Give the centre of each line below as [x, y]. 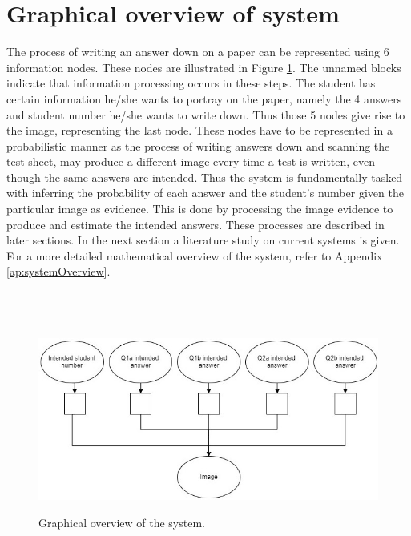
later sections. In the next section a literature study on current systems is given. [203, 240]
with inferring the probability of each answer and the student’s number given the [205, 193]
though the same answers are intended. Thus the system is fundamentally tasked [205, 177]
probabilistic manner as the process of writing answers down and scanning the [198, 145]
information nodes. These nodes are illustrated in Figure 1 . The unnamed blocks [204, 67]
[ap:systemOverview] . [58, 271]
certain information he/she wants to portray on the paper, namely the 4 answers [204, 98]
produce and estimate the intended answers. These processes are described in [195, 224]
